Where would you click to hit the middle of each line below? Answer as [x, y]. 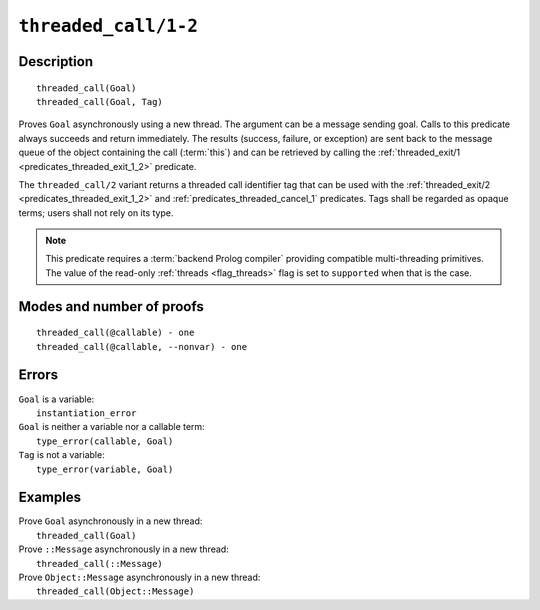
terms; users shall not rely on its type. [96, 212]
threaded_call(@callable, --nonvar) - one [142, 346]
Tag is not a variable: [61, 455]
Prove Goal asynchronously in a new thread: [110, 521]
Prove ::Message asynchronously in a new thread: [123, 549]
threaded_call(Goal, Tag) [100, 101]
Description [56, 61]
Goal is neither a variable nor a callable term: [111, 427]
